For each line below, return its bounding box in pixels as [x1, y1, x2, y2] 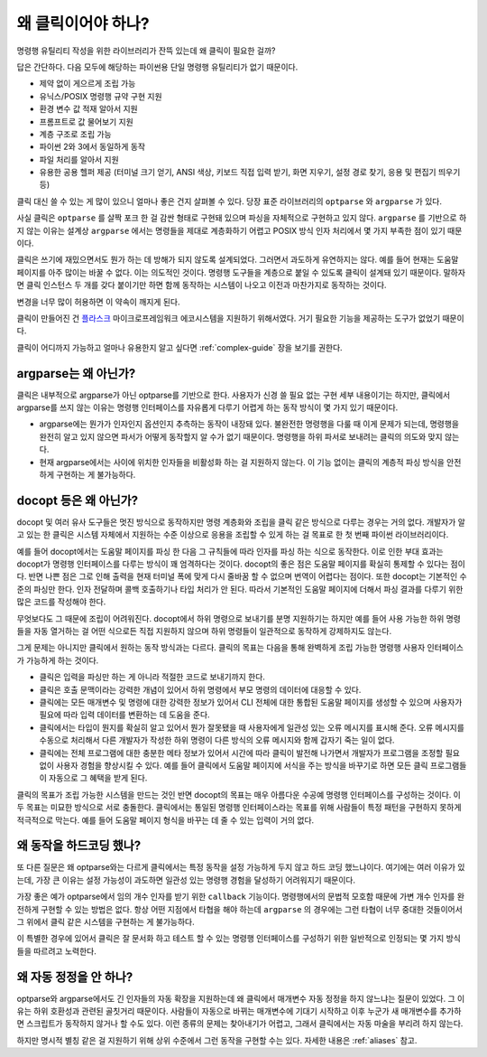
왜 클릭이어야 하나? [16, 14, 151, 33]
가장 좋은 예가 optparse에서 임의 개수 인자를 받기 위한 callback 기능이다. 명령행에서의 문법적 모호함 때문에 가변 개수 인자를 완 [16, 891, 464, 903]
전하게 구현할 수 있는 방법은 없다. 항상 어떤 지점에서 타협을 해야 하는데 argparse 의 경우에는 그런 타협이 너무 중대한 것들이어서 [16, 903, 464, 914]
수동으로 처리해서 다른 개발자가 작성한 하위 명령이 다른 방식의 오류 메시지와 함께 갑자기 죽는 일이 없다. [39, 734, 395, 745]
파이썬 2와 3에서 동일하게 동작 [39, 141, 146, 153]
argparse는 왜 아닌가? [16, 366, 136, 381]
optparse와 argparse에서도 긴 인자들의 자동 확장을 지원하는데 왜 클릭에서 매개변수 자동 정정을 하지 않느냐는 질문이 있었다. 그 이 [16, 993, 465, 1004]
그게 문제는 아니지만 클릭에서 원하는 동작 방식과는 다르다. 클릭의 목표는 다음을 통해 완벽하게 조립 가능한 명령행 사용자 [16, 642, 426, 653]
